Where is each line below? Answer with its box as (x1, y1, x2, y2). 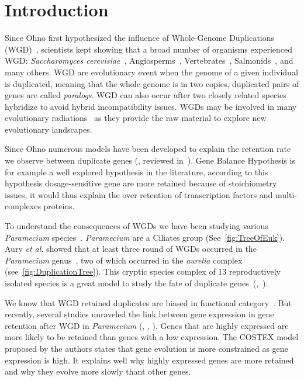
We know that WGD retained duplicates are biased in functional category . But (5, 296, 292, 309)
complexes (5, 200, 41, 212)
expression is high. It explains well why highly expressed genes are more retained (5, 354, 294, 366)
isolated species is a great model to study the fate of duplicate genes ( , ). (5, 277, 268, 289)
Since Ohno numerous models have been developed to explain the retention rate (5, 143, 291, 155)
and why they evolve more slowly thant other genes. (5, 365, 191, 377)
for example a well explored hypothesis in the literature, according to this (5, 165, 268, 178)
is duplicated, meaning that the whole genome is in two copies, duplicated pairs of (5, 77, 299, 89)
